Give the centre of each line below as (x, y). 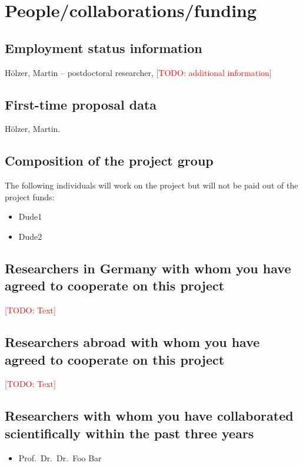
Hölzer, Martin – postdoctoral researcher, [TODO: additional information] (138, 72)
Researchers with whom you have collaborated (149, 416)
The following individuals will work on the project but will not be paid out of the (151, 185)
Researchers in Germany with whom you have (148, 268)
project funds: (30, 196)
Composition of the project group (109, 161)
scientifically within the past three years (129, 433)
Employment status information (104, 47)
